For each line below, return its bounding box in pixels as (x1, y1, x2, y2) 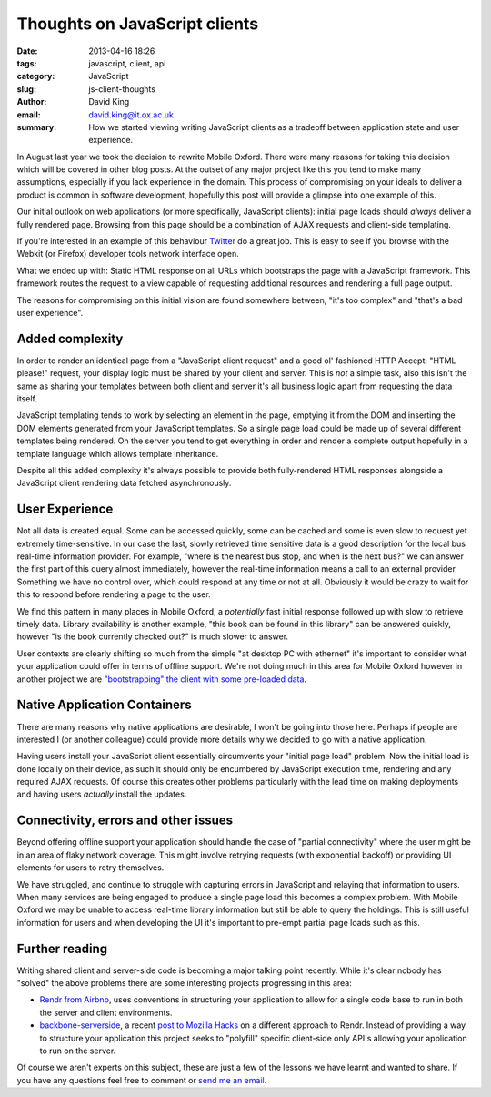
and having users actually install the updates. (16, 788, 187, 800)
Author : (16, 96, 47, 107)
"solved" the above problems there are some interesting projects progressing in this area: (16, 978, 352, 988)
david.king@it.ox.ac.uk (88, 109, 175, 120)
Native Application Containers (16, 697, 192, 713)
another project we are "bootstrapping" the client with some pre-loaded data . (16, 674, 307, 685)
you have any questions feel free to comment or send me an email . (16, 1074, 267, 1085)
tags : (16, 57, 37, 68)
